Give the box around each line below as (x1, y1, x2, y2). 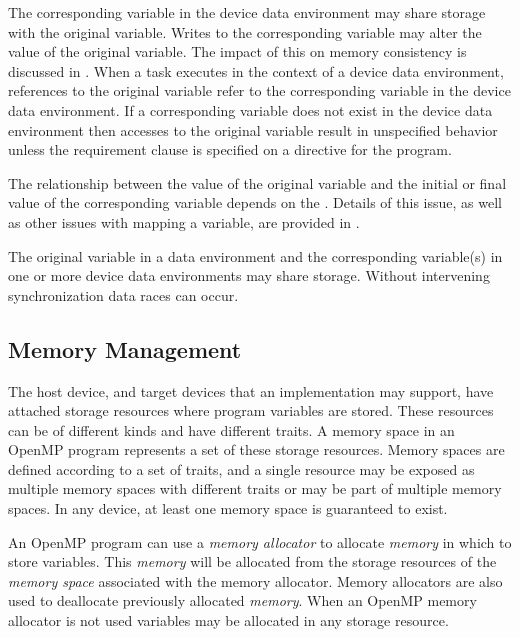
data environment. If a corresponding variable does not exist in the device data (8, 99, 493, 120)
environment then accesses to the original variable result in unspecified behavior (8, 119, 498, 140)
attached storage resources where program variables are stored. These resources (8, 400, 494, 421)
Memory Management (8, 333, 242, 364)
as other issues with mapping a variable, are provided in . (8, 211, 360, 232)
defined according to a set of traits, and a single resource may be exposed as (8, 458, 475, 479)
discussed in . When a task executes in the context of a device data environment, (8, 60, 504, 81)
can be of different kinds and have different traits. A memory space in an (8, 419, 455, 440)
